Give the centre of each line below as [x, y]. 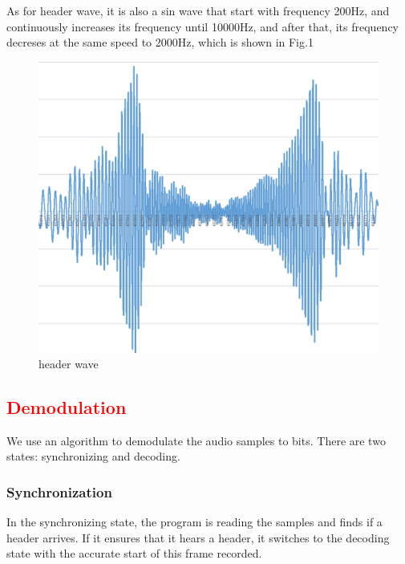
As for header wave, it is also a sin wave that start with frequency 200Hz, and [198, 10]
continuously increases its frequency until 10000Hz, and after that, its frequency [203, 26]
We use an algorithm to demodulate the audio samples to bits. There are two [196, 440]
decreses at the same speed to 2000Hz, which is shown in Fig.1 [160, 42]
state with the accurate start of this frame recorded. [134, 553]
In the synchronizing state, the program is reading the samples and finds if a [194, 522]
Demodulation [67, 407]
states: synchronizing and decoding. [93, 456]
